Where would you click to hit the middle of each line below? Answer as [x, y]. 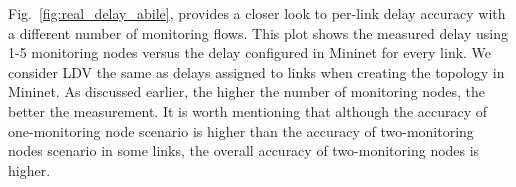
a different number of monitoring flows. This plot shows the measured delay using [258, 32]
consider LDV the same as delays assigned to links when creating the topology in [256, 71]
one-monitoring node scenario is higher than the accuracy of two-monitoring [241, 130]
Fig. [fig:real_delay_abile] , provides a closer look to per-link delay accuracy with [257, 13]
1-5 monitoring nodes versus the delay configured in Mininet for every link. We [250, 52]
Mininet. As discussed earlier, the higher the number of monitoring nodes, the [246, 91]
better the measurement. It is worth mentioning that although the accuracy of [248, 110]
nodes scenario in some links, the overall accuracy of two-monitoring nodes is [244, 150]
